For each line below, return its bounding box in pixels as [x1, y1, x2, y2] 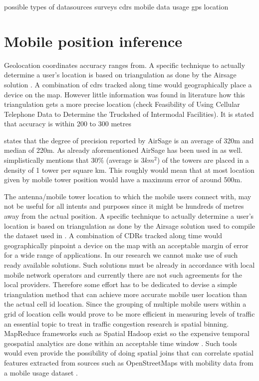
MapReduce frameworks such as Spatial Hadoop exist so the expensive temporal [4, 328, 250, 339]
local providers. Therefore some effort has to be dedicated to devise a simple [4, 279, 237, 290]
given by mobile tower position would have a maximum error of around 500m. [4, 174, 243, 185]
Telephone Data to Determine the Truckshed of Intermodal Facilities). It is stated [4, 108, 254, 119]
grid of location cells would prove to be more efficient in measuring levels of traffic [4, 308, 255, 319]
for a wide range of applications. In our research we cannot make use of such [4, 250, 238, 260]
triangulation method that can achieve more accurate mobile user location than [4, 289, 247, 299]
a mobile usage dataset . [4, 367, 78, 378]
